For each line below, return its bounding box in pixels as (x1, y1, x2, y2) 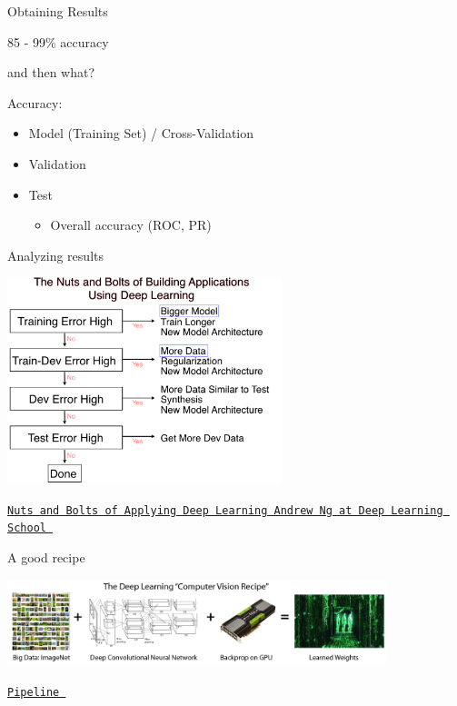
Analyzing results (7, 245, 104, 264)
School (7, 522, 46, 535)
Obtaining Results (7, 2, 108, 20)
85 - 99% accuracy (7, 32, 109, 51)
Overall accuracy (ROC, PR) (50, 215, 212, 234)
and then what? (7, 63, 95, 82)
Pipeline (7, 685, 60, 699)
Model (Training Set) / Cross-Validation (28, 124, 254, 143)
